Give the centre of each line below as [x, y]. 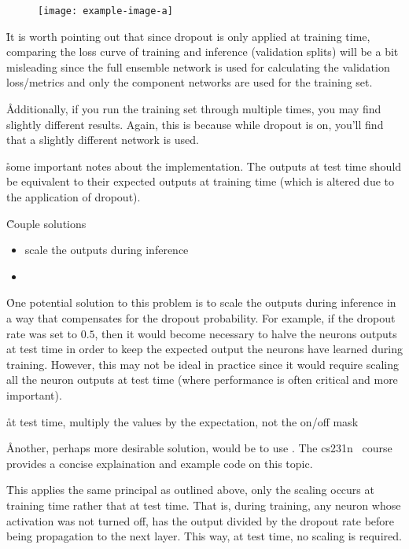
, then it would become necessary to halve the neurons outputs [246, 333]
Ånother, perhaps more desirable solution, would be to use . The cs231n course [199, 448]
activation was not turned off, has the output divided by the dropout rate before [201, 520]
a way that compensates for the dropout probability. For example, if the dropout [201, 317]
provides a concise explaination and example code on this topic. [160, 463]
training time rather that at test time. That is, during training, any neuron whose [204, 505]
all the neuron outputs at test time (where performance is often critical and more [202, 380]
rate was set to [42, 333]
